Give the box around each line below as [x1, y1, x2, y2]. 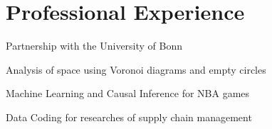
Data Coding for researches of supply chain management [6, 109, 252, 124]
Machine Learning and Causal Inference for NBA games [6, 86, 250, 101]
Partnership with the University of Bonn [6, 38, 183, 53]
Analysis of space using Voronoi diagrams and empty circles [6, 62, 266, 77]
